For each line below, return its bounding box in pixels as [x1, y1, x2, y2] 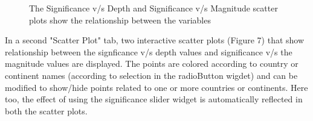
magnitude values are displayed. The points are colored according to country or [5, 57, 298, 70]
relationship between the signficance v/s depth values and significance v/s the [5, 45, 292, 58]
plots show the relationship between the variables [29, 13, 211, 26]
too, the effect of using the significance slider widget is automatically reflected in [5, 93, 303, 105]
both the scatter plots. [5, 104, 88, 117]
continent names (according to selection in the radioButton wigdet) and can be [5, 69, 298, 81]
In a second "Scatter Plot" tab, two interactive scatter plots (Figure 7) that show [5, 34, 305, 46]
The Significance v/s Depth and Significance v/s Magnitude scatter [29, 2, 278, 14]
